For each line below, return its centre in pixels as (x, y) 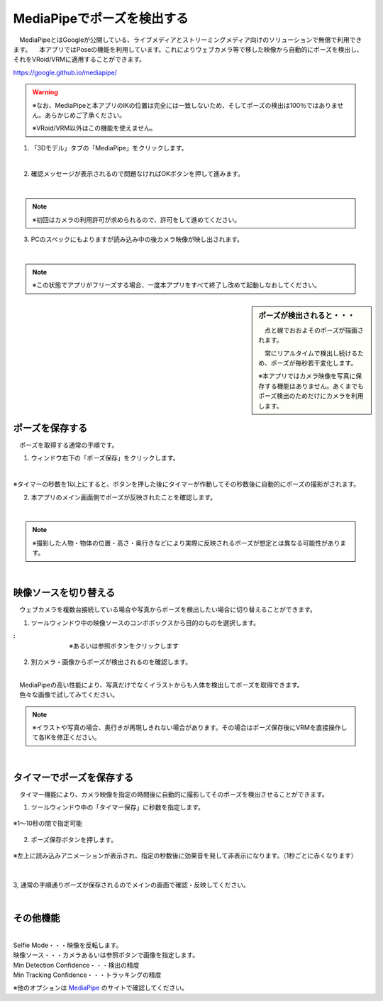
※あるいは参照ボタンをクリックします (124, 646)
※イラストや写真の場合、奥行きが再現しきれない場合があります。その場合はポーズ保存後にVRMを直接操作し (190, 728)
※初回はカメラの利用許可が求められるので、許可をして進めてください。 (137, 219)
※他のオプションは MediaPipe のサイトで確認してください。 (100, 988)
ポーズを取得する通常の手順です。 (68, 445)
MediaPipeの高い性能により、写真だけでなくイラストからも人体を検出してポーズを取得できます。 (161, 685)
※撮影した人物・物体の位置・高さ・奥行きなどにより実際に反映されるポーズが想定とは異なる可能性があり (186, 543)
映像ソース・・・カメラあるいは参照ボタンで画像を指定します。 (106, 955)
